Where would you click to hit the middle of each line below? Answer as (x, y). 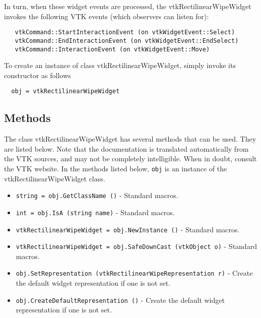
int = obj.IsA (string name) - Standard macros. (95, 212)
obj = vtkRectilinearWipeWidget (66, 91)
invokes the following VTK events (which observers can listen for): (107, 16)
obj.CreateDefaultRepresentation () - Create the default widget (120, 300)
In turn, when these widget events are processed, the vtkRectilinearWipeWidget (128, 6)
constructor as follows (38, 75)
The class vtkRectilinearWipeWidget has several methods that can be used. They (130, 139)
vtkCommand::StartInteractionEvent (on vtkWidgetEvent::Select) (125, 33)
